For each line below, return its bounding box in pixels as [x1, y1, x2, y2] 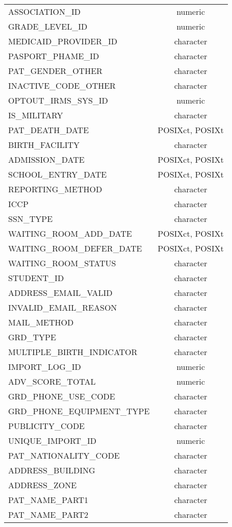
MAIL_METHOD [8, 316, 74, 328]
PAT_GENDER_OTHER [8, 65, 102, 77]
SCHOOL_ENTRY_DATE [8, 168, 107, 180]
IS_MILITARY [8, 109, 63, 121]
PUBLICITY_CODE [8, 420, 85, 432]
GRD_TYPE [8, 331, 56, 343]
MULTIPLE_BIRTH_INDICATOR [8, 346, 138, 358]
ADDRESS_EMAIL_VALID [8, 287, 113, 298]
